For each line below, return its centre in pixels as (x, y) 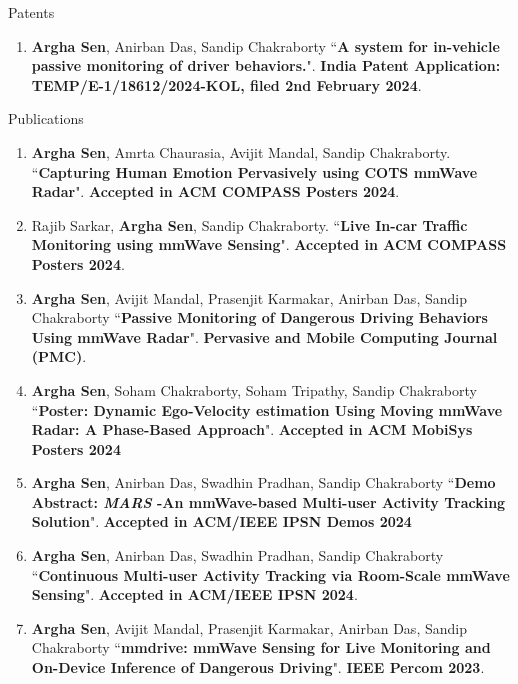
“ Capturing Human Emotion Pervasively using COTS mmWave (254, 171)
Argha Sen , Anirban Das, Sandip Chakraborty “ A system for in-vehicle (265, 45)
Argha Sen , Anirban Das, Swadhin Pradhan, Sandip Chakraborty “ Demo (263, 482)
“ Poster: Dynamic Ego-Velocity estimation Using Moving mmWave (267, 409)
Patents (31, 12)
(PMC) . (59, 356)
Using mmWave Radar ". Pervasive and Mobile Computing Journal (264, 336)
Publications (46, 118)
